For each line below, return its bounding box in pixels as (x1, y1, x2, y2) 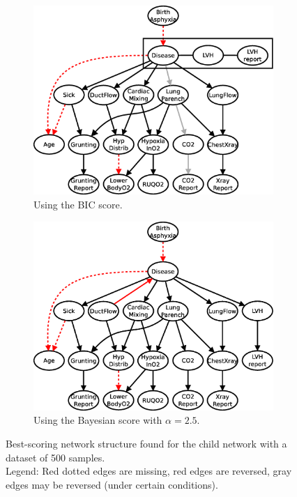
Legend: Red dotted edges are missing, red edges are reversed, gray (6, 464, 292, 478)
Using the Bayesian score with (33, 413, 162, 427)
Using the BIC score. (33, 197, 123, 212)
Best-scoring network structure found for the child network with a (6, 436, 287, 450)
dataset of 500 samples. (6, 450, 105, 464)
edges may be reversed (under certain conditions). (6, 477, 218, 491)
